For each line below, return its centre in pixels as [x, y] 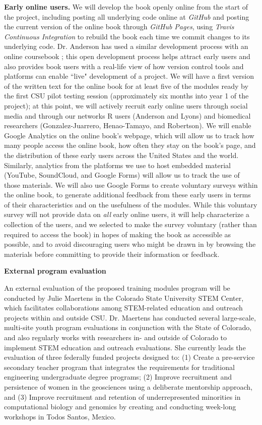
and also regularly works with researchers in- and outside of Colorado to [116, 337]
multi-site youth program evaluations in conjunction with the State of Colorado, [128, 327]
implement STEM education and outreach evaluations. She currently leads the [125, 347]
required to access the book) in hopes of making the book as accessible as [118, 234]
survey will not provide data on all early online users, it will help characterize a [127, 214]
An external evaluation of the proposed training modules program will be [117, 288]
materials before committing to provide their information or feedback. [112, 254]
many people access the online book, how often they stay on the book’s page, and [130, 145]
